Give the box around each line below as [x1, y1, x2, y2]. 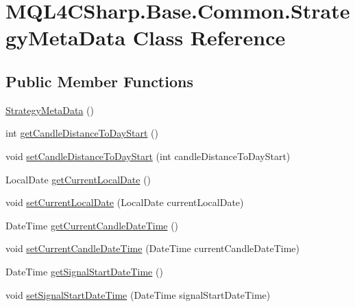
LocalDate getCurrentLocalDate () [5, 172, 151, 186]
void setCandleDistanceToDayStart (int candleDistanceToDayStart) [5, 148, 291, 163]
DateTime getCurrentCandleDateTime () [5, 218, 179, 232]
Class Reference [132, 23, 286, 52]
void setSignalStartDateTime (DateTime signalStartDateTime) [5, 287, 271, 302]
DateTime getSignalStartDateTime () [5, 264, 163, 278]
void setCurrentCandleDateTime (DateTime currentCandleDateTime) [5, 241, 299, 255]
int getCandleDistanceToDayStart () [5, 126, 158, 140]
